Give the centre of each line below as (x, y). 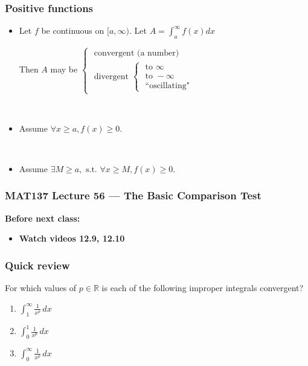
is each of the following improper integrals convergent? (203, 288)
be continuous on (73, 30)
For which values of (41, 288)
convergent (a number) (136, 53)
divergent (111, 76)
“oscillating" (167, 85)
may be (64, 69)
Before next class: (43, 218)
